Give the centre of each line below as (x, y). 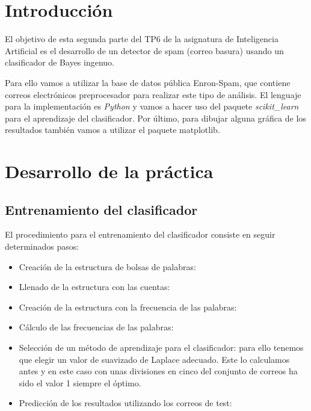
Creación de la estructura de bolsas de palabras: (107, 266)
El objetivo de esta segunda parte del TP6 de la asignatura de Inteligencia (142, 39)
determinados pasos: (42, 246)
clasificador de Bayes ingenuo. (60, 62)
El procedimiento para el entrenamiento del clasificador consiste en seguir (140, 234)
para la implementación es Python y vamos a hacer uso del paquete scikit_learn (152, 106)
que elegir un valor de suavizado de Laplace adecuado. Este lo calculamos (154, 359)
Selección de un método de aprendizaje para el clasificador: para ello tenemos (161, 348)
